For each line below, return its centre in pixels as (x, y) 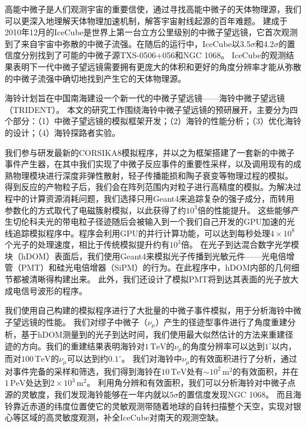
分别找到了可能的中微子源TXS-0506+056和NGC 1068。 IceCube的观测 (153, 55)
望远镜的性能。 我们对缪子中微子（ (80, 321)
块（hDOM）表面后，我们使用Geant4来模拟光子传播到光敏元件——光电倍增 (150, 256)
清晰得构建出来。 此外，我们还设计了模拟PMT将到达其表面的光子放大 (164, 279)
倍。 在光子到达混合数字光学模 (240, 244)
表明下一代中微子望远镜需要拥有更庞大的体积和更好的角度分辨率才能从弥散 (157, 66)
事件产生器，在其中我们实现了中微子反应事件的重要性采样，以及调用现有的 (149, 164)
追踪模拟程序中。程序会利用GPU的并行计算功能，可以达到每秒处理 (142, 233)
